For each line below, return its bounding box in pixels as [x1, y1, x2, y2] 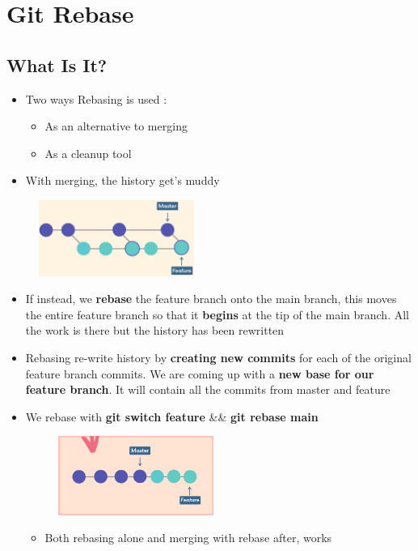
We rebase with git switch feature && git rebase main [25, 408, 319, 425]
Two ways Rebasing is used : [25, 90, 167, 107]
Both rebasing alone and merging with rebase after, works [44, 529, 332, 546]
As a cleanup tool [44, 144, 132, 161]
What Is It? [6, 52, 108, 77]
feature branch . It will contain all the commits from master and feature [25, 381, 391, 398]
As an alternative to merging [44, 117, 188, 135]
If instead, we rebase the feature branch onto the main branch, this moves [25, 290, 397, 307]
